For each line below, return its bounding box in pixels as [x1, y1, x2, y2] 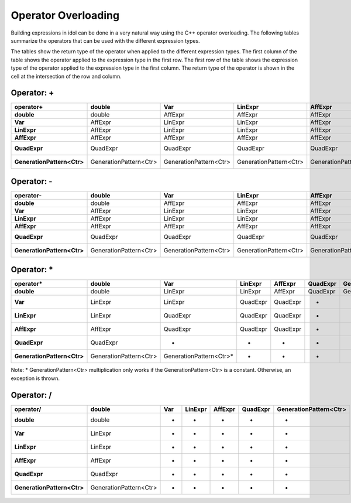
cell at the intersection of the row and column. [11, 73, 122, 80]
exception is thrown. [11, 375, 60, 382]
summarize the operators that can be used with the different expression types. [11, 37, 200, 44]
